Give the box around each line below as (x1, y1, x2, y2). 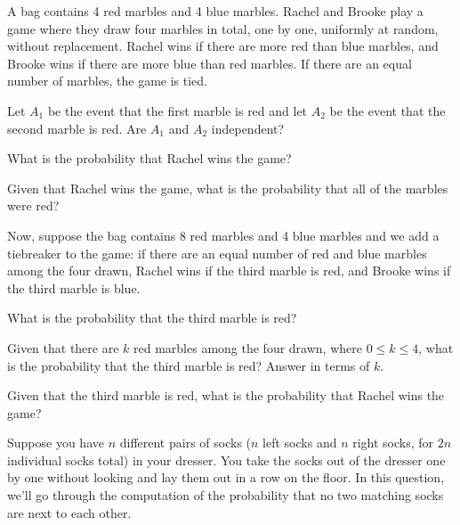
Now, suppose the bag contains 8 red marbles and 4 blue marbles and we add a (7, 226, 440, 244)
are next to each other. (7, 503, 132, 521)
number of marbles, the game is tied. (7, 71, 207, 90)
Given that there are (7, 338, 119, 357)
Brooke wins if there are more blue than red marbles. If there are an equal (7, 53, 412, 72)
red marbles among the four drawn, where (133, 338, 362, 357)
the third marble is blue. (7, 278, 141, 297)
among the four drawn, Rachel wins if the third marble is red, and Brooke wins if (7, 261, 451, 280)
